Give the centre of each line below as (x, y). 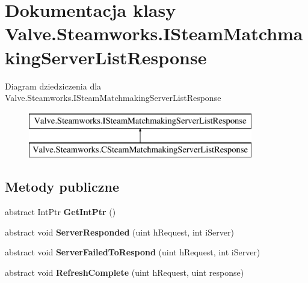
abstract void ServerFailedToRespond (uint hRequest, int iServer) (133, 252)
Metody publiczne (62, 187)
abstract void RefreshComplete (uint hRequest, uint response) (125, 272)
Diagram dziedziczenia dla (53, 86)
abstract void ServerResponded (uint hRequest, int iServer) (119, 232)
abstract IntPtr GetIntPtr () (60, 212)
